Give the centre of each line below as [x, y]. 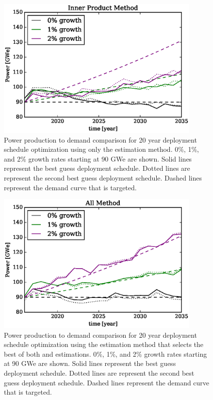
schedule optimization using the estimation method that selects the [104, 344]
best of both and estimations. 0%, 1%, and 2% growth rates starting [106, 354]
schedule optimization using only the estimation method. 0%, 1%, [101, 149]
